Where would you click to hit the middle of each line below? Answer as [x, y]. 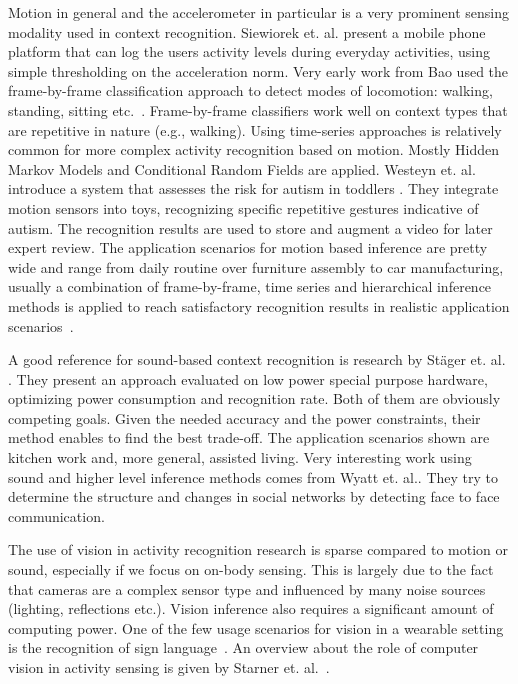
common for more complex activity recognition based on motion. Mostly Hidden [254, 149]
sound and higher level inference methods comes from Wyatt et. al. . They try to [253, 476]
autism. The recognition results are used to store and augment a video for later [250, 227]
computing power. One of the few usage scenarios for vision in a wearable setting [256, 627]
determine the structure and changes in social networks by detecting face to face [254, 496]
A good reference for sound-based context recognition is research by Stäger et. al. [257, 359]
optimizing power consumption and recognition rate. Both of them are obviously [254, 398]
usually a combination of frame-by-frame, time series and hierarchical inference [250, 286]
